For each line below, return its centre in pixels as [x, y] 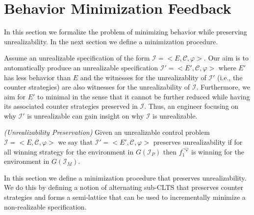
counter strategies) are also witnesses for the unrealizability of [97, 87]
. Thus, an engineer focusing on [191, 106]
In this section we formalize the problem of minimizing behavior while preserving [126, 32]
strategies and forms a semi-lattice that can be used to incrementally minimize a [125, 197]
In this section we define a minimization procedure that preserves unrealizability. [125, 177]
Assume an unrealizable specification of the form [77, 58]
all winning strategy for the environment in [69, 151]
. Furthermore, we [223, 87]
